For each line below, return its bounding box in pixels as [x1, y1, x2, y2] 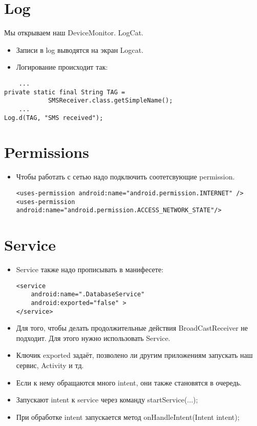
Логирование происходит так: [16, 62, 108, 72]
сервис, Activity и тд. [16, 360, 84, 370]
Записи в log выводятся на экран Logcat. [16, 44, 144, 55]
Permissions [4, 141, 89, 163]
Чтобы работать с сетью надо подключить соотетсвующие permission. [16, 171, 235, 182]
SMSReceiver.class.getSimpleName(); [48, 97, 173, 105]
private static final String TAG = [4, 88, 125, 96]
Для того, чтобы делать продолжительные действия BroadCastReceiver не [16, 322, 248, 333]
